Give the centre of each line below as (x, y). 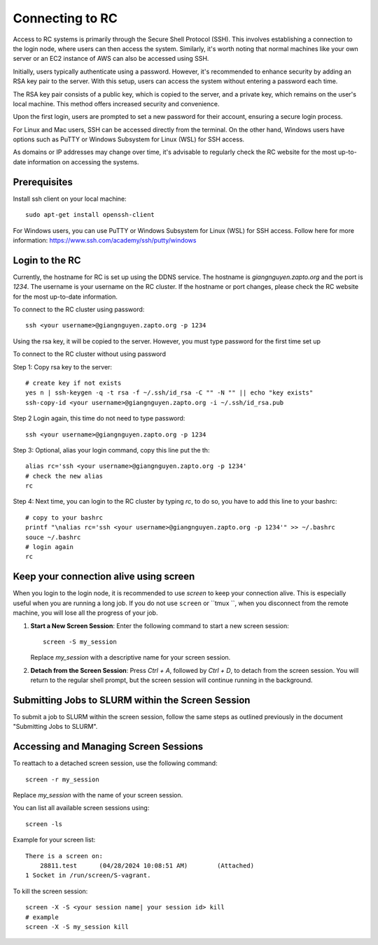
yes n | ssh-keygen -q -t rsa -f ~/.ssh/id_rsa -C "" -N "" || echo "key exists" (169, 393)
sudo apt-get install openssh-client (90, 215)
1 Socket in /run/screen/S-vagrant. (88, 875)
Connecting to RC (65, 18)
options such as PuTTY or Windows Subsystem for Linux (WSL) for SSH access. (129, 139)
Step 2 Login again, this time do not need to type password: (99, 418)
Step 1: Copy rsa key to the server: (62, 367)
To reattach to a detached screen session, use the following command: (115, 763)
